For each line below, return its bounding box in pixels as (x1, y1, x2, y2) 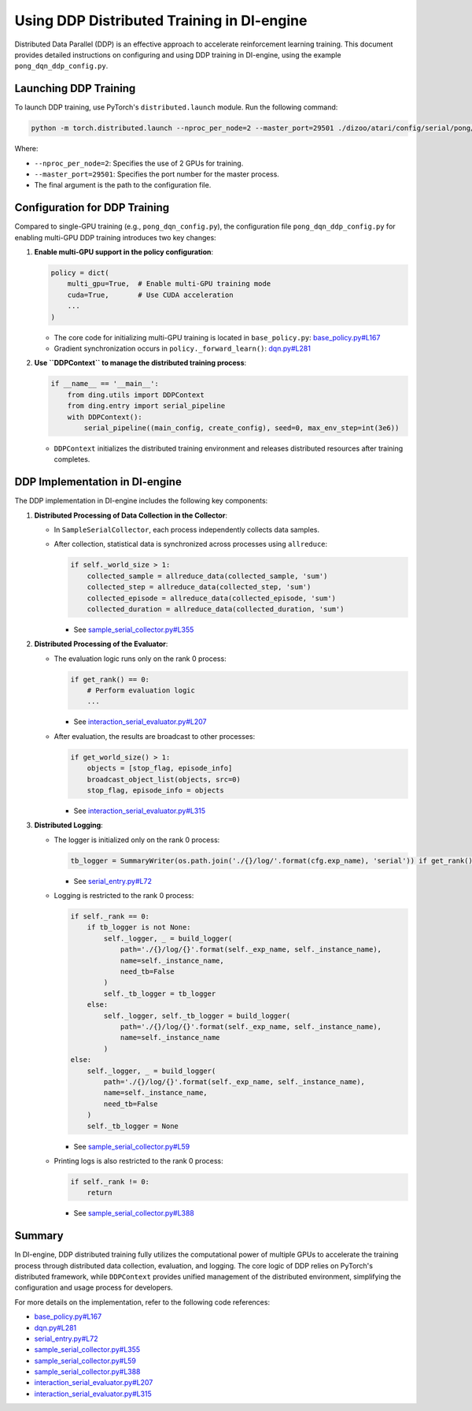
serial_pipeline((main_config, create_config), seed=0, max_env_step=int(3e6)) (83, 423, 400, 433)
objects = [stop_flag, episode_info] (87, 764, 233, 773)
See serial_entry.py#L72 (73, 876, 153, 886)
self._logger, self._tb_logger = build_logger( (103, 1011, 291, 1020)
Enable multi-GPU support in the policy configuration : (34, 247, 214, 257)
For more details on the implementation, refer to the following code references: (14, 1297, 271, 1307)
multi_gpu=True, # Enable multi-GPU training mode (67, 280, 271, 288)
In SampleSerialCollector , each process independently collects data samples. (53, 525, 320, 534)
